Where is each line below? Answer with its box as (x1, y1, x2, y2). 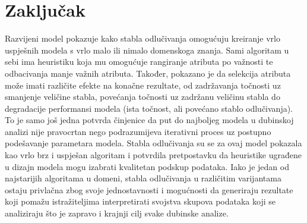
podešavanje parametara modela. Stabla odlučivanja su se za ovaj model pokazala (5, 137, 302, 149)
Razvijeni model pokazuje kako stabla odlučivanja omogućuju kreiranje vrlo (5, 32, 281, 45)
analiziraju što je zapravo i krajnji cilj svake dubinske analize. (5, 207, 229, 219)
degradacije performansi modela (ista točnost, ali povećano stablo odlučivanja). (5, 102, 293, 114)
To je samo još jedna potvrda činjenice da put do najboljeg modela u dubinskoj (5, 114, 294, 126)
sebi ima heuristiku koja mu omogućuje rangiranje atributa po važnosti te (5, 55, 273, 68)
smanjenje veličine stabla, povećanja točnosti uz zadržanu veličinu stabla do (5, 90, 280, 103)
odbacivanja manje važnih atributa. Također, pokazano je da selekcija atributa (5, 67, 291, 79)
